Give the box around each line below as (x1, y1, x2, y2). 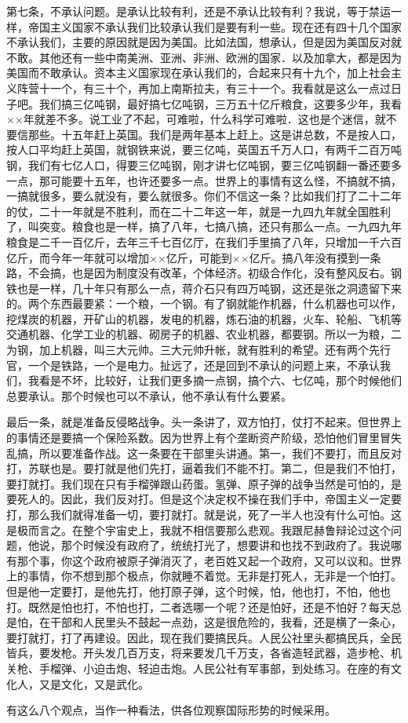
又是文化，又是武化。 (38, 675, 149, 692)
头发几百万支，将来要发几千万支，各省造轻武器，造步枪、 (93, 644, 391, 661)
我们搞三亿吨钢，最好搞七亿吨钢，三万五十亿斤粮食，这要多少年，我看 (38, 95, 402, 111)
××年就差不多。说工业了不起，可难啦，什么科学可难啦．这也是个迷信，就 (6, 111, 386, 127)
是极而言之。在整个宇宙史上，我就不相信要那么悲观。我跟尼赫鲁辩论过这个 (6, 521, 391, 538)
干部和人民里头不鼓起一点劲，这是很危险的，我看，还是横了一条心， (49, 614, 402, 630)
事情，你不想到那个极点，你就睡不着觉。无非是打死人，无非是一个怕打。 (27, 568, 402, 584)
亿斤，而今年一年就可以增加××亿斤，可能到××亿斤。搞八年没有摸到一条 (6, 249, 381, 265)
